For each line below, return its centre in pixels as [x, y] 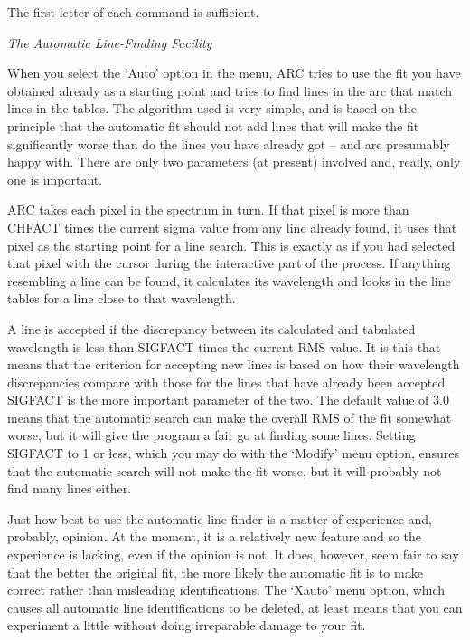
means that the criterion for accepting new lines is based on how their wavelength [234, 364]
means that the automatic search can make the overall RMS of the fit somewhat [230, 417]
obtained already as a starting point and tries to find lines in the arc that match [230, 90]
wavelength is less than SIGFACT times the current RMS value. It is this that [224, 346]
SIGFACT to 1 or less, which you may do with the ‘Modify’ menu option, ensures [234, 453]
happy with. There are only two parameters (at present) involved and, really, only [234, 162]
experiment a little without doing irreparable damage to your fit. [187, 625]
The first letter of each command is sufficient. [133, 12]
